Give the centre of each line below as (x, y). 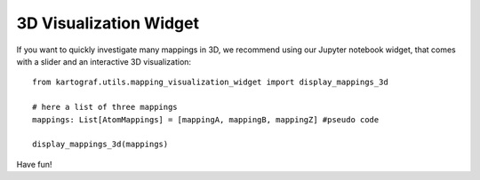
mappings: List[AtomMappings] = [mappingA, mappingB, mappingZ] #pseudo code (206, 119)
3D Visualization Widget (108, 23)
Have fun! (34, 164)
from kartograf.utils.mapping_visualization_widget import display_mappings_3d (210, 82)
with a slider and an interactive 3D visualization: (104, 61)
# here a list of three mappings (105, 107)
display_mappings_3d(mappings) (100, 145)
